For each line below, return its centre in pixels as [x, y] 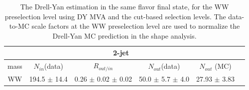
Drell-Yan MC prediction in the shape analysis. [124, 35]
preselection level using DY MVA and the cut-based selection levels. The [115, 16]
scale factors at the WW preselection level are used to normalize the [136, 26]
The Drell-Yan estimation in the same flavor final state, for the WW [124, 6]
